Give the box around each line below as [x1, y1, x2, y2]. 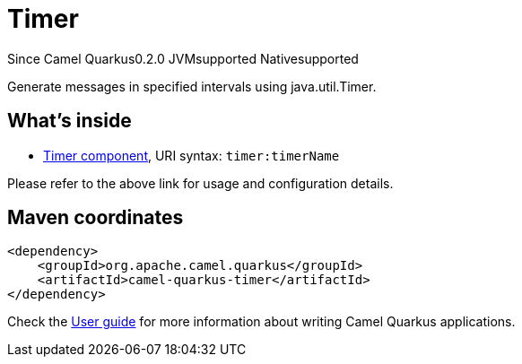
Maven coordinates [7, 206, 184, 230]
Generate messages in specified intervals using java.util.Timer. [7, 78, 377, 94]
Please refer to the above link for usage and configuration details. [7, 175, 394, 191]
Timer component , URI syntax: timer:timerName [43, 147, 340, 163]
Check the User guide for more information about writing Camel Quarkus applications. [7, 314, 516, 330]
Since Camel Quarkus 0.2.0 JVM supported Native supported [7, 50, 359, 66]
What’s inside [7, 109, 132, 133]
